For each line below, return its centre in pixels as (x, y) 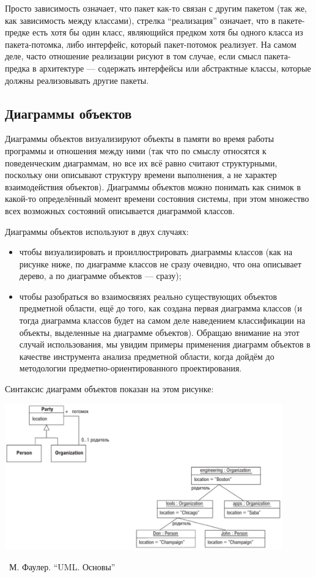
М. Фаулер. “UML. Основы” (62, 566)
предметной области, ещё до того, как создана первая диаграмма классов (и (161, 308)
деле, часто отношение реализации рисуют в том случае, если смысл (133, 56)
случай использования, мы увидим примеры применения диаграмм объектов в (165, 344)
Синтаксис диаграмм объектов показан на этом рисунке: (109, 389)
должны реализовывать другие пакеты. (77, 80)
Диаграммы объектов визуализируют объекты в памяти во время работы (140, 139)
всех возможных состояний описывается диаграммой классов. (120, 210)
